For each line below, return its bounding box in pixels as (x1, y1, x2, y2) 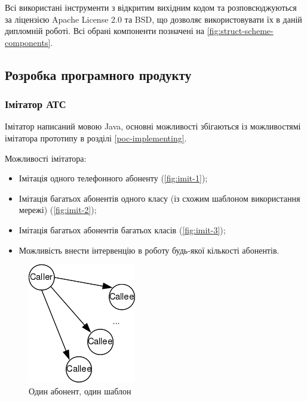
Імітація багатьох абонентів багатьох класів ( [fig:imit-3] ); (19, 223, 226, 236)
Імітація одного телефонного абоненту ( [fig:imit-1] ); (19, 172, 208, 184)
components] (5, 36, 51, 48)
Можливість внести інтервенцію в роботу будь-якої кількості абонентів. (19, 243, 280, 256)
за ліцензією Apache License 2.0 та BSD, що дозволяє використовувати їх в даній (5, 13, 302, 25)
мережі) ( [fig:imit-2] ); (19, 203, 97, 216)
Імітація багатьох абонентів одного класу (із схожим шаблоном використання (19, 192, 300, 204)
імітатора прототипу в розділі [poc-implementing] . (5, 131, 187, 144)
